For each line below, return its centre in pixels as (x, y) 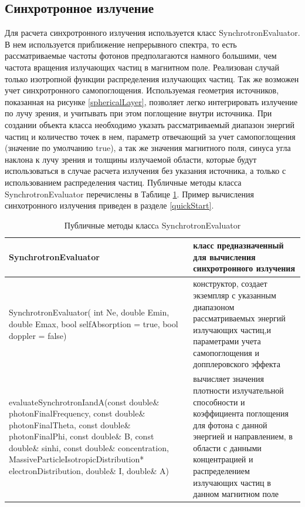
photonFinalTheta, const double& (70, 424)
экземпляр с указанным (235, 295)
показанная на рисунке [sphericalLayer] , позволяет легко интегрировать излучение (151, 101)
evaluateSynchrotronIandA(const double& (84, 402)
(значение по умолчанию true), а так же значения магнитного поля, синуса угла (148, 148)
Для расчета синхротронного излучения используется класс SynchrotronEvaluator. (152, 33)
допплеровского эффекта (237, 364)
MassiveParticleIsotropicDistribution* (77, 459)
